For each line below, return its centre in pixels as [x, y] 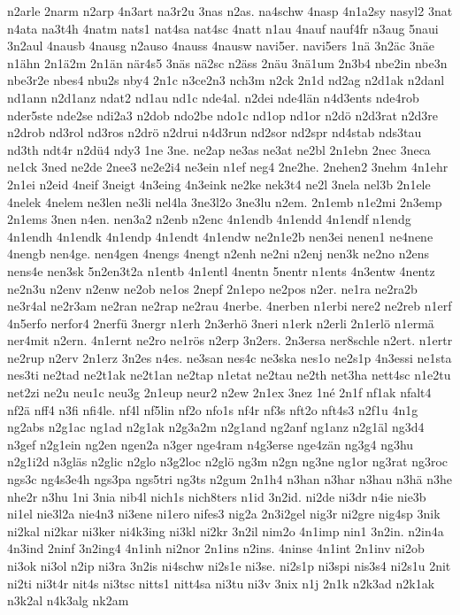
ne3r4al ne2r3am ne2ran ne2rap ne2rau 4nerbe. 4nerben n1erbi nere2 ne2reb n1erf [230, 306]
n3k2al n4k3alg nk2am [68, 600]
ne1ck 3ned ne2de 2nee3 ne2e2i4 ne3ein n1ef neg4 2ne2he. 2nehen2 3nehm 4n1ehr [228, 167]
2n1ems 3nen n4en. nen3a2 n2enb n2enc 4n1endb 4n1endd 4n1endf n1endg [209, 219]
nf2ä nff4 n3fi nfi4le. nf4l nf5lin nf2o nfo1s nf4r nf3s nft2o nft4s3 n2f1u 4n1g [213, 409]
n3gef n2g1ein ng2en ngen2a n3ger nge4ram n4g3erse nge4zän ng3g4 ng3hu [211, 444]
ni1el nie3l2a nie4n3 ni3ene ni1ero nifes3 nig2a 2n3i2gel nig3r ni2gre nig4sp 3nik [224, 514]
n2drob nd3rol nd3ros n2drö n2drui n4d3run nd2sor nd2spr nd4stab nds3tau [215, 132]
